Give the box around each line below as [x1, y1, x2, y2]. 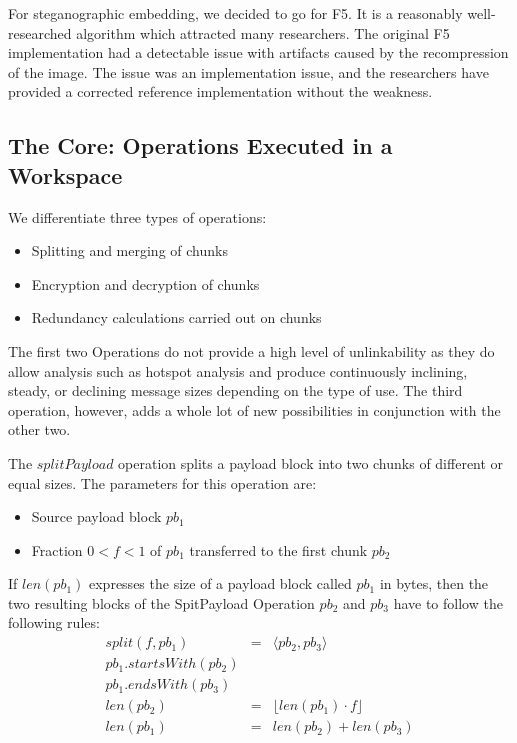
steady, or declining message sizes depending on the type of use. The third [8, 380, 463, 401]
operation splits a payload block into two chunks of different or [118, 452, 504, 473]
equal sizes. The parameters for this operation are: [8, 472, 317, 493]
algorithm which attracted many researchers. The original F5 [76, 22, 450, 43]
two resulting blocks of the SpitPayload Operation [8, 592, 315, 613]
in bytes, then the [379, 573, 489, 594]
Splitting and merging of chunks [31, 240, 228, 261]
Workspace [8, 159, 123, 190]
